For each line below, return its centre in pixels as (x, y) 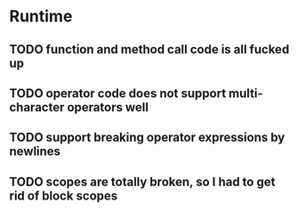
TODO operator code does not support (118, 93)
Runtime (41, 16)
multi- (246, 93)
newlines (35, 152)
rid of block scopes (64, 196)
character (37, 107)
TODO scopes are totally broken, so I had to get (142, 181)
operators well (108, 107)
